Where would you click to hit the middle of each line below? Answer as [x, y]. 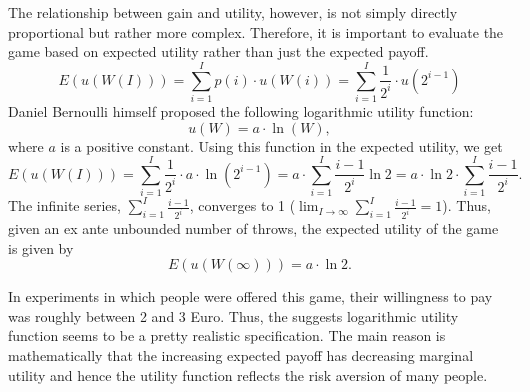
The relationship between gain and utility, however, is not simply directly [233, 12]
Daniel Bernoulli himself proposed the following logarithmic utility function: [241, 110]
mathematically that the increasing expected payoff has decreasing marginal [241, 355]
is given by [41, 247]
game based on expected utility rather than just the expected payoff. [218, 51]
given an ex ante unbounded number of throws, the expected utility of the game [253, 228]
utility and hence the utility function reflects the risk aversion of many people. [248, 374]
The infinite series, [64, 205]
